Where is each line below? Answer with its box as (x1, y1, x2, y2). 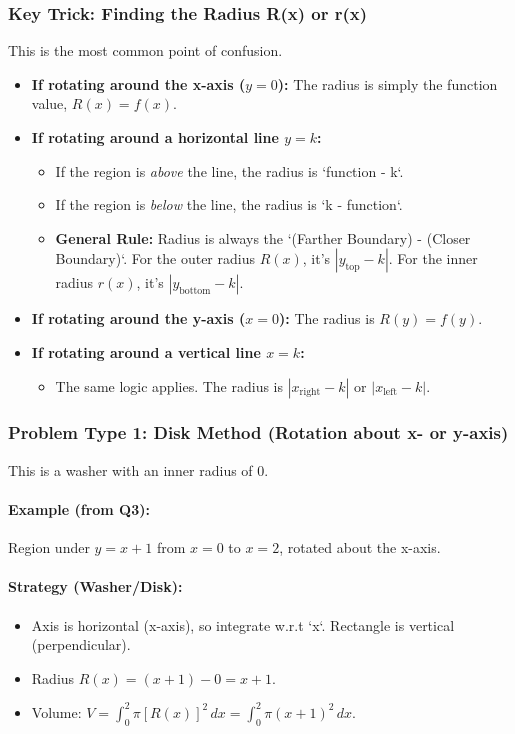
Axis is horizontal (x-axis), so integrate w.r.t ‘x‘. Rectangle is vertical (31, 614, 455, 635)
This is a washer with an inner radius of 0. (8, 459, 269, 480)
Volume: (31, 701, 82, 722)
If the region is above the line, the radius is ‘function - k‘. (55, 160, 404, 181)
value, (31, 93, 68, 114)
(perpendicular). (31, 634, 131, 655)
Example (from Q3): (8, 498, 150, 519)
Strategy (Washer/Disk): (8, 576, 183, 597)
